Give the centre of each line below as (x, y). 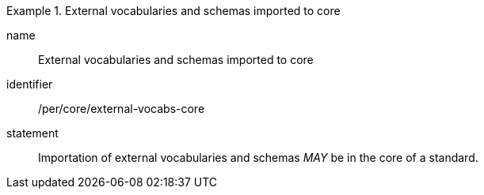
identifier (30, 84)
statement (32, 133)
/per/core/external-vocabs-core (122, 109)
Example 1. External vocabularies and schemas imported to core (173, 11)
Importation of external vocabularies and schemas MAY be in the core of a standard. (258, 157)
